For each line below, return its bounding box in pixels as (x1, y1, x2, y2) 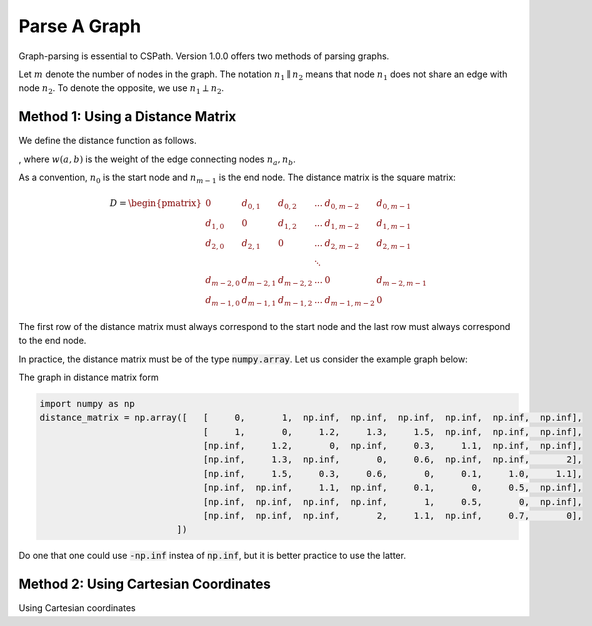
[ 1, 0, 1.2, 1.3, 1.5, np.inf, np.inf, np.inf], (202, 426, 583, 437)
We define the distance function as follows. (18, 135, 197, 147)
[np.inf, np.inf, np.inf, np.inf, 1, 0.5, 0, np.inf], (202, 496, 583, 507)
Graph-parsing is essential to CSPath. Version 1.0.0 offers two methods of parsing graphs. (18, 50, 390, 62)
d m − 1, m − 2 (324, 295, 375, 308)
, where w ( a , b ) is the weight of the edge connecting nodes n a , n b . (18, 153, 297, 167)
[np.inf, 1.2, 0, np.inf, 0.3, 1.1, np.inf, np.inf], (202, 440, 583, 452)
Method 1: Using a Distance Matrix (18, 108, 237, 125)
